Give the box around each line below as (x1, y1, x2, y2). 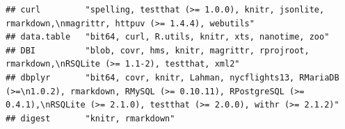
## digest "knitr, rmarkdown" (6, 113, 175, 123)
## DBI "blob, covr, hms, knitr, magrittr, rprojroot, (6, 45, 310, 55)
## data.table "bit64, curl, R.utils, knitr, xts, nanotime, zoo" (6, 32, 330, 42)
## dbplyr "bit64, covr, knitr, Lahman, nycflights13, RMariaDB (6, 72, 339, 83)
